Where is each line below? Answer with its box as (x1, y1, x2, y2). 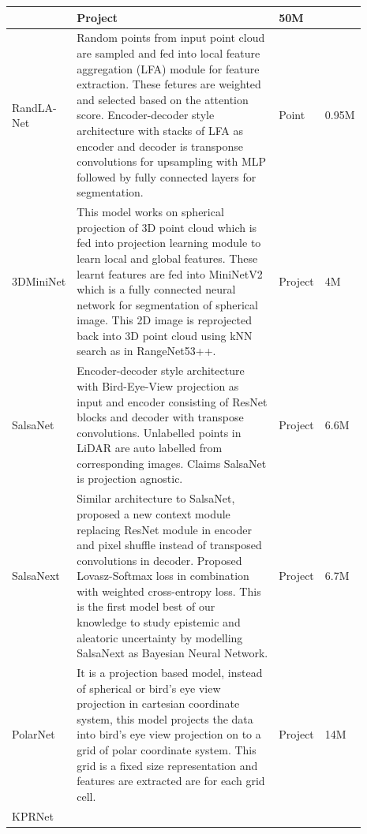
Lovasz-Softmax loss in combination (77, 567, 249, 584)
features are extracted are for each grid (77, 772, 265, 789)
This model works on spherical (77, 204, 224, 220)
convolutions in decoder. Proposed (77, 552, 242, 568)
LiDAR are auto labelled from (77, 439, 223, 456)
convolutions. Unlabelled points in (77, 424, 242, 440)
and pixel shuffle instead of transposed (77, 537, 262, 553)
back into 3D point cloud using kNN (77, 327, 253, 343)
